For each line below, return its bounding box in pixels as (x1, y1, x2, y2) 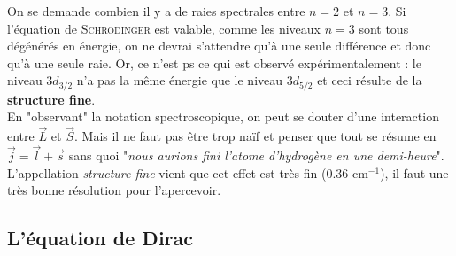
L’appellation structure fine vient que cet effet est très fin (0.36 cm (7, 163, 368, 182)
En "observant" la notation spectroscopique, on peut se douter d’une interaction (7, 107, 439, 126)
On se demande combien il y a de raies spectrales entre (7, 2, 305, 19)
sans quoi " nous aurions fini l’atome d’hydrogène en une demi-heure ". (68, 146, 444, 165)
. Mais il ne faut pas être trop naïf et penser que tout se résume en (73, 127, 437, 145)
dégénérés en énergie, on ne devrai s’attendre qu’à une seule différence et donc (7, 36, 431, 55)
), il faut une (380, 163, 449, 182)
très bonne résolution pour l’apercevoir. (7, 181, 221, 199)
